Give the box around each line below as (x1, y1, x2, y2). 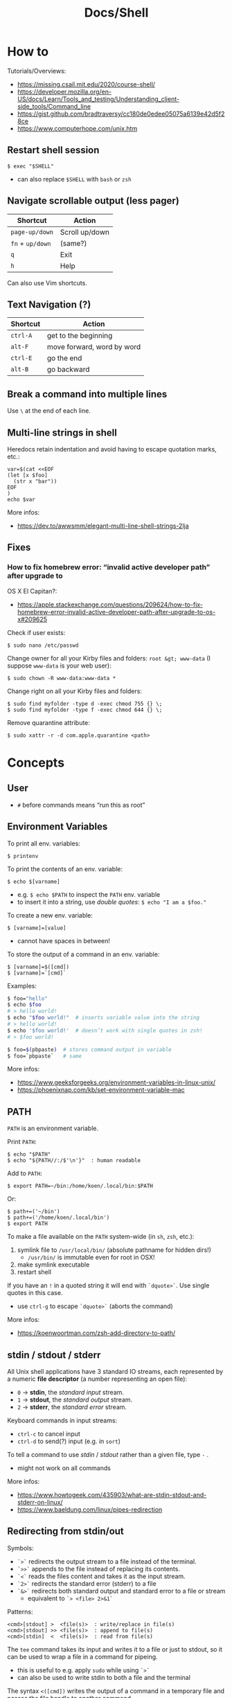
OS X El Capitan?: (7, 587, 57, 595)
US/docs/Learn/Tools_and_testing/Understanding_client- (17, 95, 180, 103)
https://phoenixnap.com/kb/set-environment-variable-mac (17, 1086, 185, 1094)
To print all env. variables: (7, 839, 81, 848)
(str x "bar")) (13, 478, 57, 485)
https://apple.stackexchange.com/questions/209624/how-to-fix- (17, 600, 203, 609)
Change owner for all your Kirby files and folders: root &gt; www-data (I (7, 654, 211, 662)
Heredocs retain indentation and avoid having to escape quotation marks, (7, 445, 217, 453)
